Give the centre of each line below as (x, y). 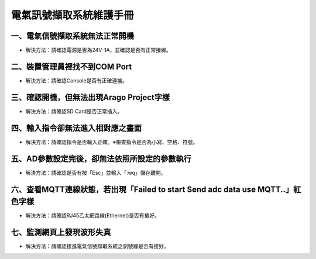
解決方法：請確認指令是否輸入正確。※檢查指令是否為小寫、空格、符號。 (112, 142)
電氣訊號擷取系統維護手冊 (73, 15)
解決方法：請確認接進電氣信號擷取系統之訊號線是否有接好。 (97, 246)
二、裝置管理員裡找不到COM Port (71, 66)
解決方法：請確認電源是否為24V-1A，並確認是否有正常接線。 (99, 50)
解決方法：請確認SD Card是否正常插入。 (74, 111)
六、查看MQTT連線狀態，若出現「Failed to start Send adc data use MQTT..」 (152, 189)
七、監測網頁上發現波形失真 (61, 232)
